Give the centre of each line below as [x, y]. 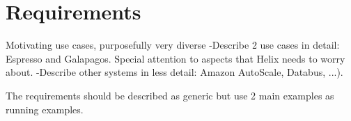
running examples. [45, 109]
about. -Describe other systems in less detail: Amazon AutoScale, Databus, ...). [174, 72]
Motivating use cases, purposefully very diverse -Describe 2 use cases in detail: [173, 45]
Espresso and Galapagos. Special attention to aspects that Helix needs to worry [175, 58]
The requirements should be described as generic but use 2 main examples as [170, 95]
